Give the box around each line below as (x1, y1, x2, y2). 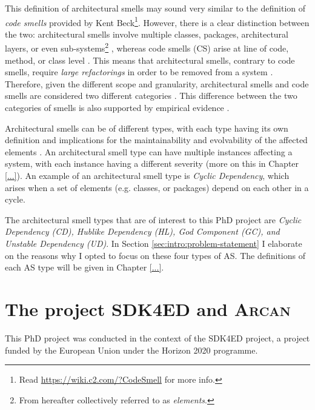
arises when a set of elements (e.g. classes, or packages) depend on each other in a (5, 181, 309, 193)
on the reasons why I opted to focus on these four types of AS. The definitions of (5, 249, 305, 261)
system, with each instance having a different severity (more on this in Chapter (5, 157, 299, 170)
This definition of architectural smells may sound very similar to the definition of (5, 2, 306, 14)
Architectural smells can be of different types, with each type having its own (5, 121, 288, 134)
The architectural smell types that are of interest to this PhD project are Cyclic (5, 213, 302, 226)
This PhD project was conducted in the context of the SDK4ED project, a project (5, 331, 310, 344)
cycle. (5, 193, 25, 206)
